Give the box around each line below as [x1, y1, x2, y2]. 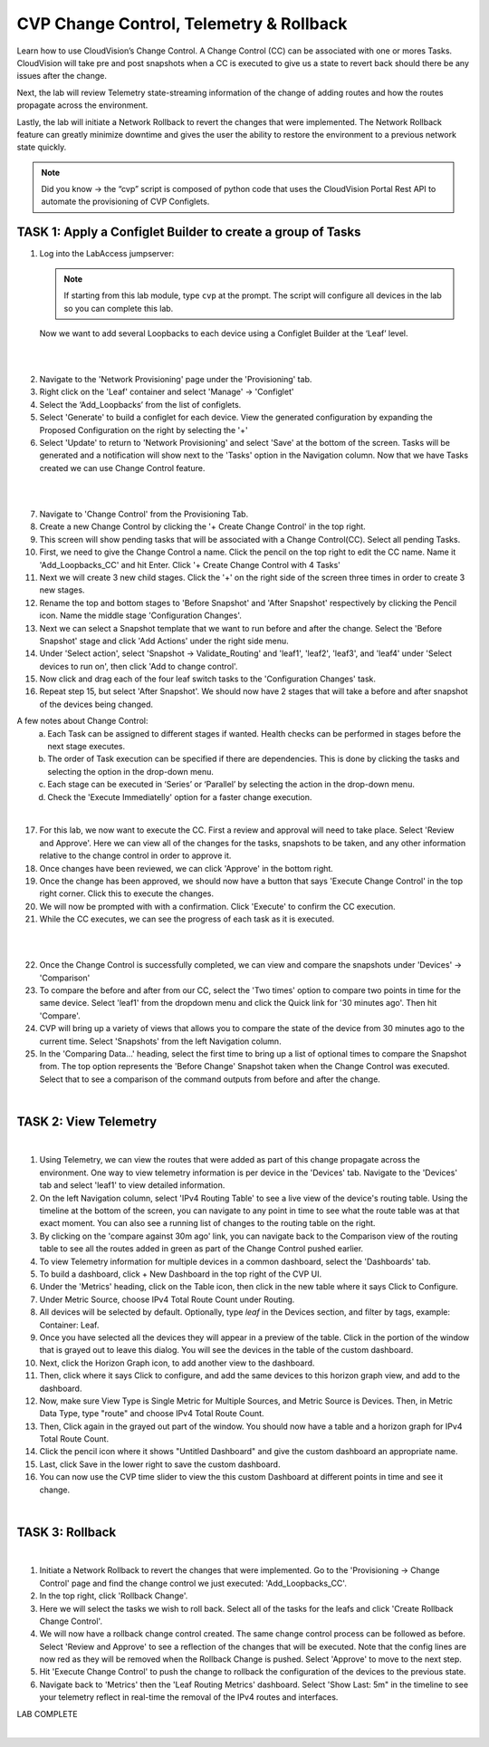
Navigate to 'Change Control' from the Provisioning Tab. [39, 508, 249, 519]
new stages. [39, 584, 85, 595]
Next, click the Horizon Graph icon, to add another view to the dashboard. [39, 1357, 315, 1368]
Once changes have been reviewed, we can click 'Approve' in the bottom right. [39, 863, 334, 873]
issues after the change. [16, 71, 108, 82]
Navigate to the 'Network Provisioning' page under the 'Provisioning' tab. [39, 374, 312, 385]
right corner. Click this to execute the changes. [39, 888, 215, 899]
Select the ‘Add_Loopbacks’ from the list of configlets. [39, 399, 242, 410]
